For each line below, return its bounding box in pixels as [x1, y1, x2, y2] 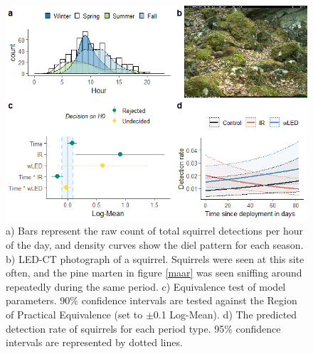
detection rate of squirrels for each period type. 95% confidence [6, 321, 281, 336]
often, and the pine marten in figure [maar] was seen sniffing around [6, 265, 302, 280]
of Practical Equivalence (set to [6, 307, 143, 321]
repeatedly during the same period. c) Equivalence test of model [6, 279, 286, 294]
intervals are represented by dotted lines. [6, 335, 183, 350]
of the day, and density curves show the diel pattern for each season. [6, 237, 304, 252]
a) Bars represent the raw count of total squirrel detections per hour [6, 223, 304, 238]
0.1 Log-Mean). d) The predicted [153, 307, 297, 321]
